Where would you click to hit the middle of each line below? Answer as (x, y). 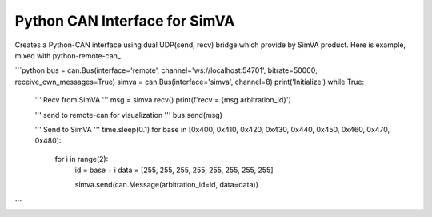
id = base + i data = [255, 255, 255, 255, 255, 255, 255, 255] (174, 170)
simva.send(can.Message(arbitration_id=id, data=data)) (167, 185)
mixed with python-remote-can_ (68, 55)
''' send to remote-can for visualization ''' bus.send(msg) (129, 115)
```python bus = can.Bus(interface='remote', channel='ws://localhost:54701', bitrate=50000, (166, 70)
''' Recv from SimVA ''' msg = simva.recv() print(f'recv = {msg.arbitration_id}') (163, 100)
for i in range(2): (82, 159)
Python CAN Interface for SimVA (125, 21)
